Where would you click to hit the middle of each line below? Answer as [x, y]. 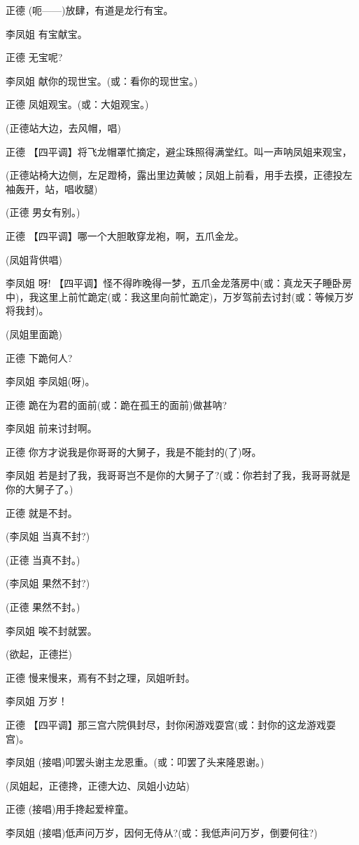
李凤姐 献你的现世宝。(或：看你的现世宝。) [102, 80]
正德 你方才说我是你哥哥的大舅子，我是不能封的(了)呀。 [134, 451]
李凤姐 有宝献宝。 [47, 33]
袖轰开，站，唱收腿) [52, 188]
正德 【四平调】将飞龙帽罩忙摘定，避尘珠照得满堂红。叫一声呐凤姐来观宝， [179, 151]
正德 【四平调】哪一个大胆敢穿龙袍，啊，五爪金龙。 [125, 235]
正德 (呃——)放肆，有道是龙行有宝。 [90, 10]
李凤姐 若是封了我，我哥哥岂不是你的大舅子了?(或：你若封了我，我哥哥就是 [178, 475]
